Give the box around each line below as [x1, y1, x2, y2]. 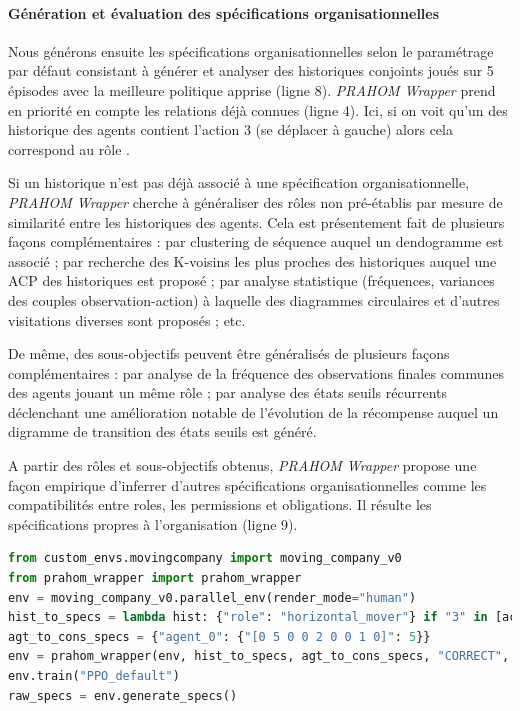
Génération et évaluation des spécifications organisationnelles [8, 2, 440, 23]
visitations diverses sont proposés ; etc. [8, 309, 246, 330]
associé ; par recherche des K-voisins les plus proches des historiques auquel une [8, 250, 497, 271]
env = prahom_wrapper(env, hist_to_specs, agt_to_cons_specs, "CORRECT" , [8, 649, 510, 664]
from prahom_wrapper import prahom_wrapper [8, 571, 302, 586]
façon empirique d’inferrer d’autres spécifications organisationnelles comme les [8, 474, 487, 495]
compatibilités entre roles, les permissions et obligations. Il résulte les [8, 494, 432, 515]
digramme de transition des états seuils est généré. [8, 421, 317, 442]
